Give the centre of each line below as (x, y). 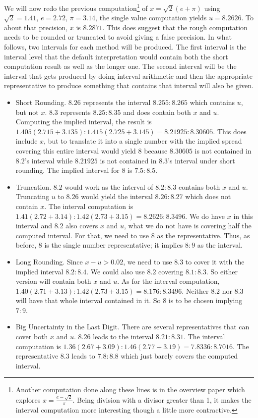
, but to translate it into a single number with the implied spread (143, 141)
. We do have (205, 216)
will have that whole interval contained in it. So (88, 300)
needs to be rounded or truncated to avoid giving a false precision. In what (118, 37)
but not (27, 112)
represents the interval (117, 102)
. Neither (195, 290)
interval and (34, 226)
